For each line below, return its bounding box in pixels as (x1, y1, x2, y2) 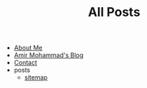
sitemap (24, 73, 48, 82)
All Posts (87, 4, 141, 20)
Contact (13, 59, 37, 67)
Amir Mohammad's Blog (13, 51, 84, 59)
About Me (13, 43, 43, 52)
